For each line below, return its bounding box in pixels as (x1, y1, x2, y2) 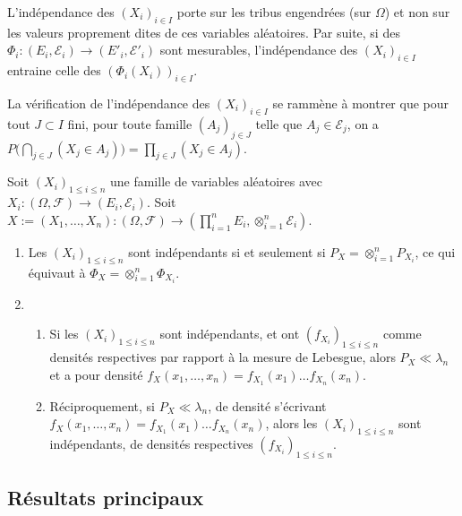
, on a (346, 114, 379, 133)
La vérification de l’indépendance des (7, 93, 210, 112)
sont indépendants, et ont (159, 324, 300, 343)
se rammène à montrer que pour (272, 93, 449, 112)
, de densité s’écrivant (208, 396, 327, 415)
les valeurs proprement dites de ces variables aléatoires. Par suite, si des (7, 22, 400, 41)
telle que (255, 114, 303, 133)
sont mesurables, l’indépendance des (159, 40, 358, 59)
